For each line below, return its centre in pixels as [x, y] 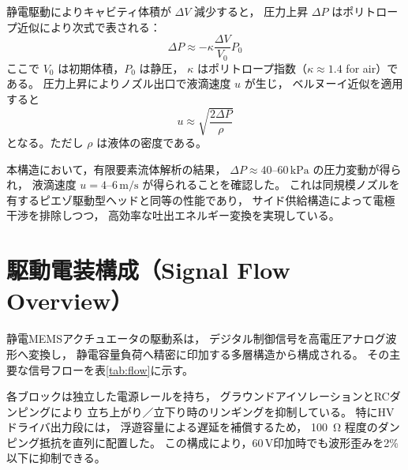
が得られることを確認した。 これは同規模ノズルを [271, 184]
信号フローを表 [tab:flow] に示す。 [111, 369]
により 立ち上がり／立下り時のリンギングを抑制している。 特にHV [222, 411]
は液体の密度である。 [152, 143]
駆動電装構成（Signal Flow [148, 270]
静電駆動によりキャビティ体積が [89, 11]
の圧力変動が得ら [357, 169]
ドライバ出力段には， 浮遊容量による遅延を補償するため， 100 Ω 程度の [192, 427]
